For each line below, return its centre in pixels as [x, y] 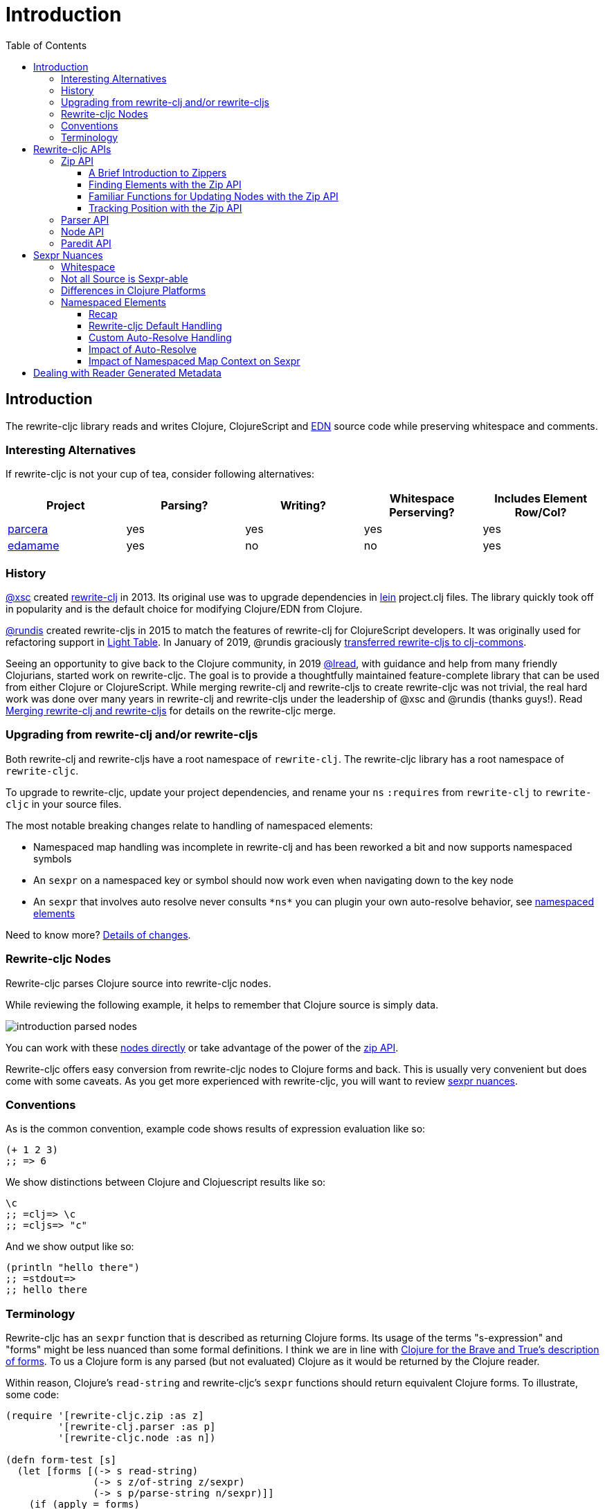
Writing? [303, 506]
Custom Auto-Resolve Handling [160, 337]
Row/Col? [541, 513]
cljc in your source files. [64, 804]
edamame [34, 546]
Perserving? [422, 513]
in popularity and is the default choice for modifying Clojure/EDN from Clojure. [184, 609]
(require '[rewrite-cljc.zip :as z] [105, 1416]
